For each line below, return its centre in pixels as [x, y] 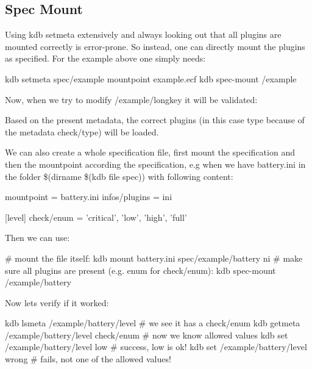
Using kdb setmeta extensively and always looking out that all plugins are [143, 34]
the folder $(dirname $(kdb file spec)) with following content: [119, 176]
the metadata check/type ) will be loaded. [82, 131]
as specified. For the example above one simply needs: [105, 58]
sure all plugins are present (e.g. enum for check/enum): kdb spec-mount [140, 270]
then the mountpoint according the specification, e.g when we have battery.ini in [155, 164]
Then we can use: [37, 238]
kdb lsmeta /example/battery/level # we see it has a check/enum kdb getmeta [153, 323]
